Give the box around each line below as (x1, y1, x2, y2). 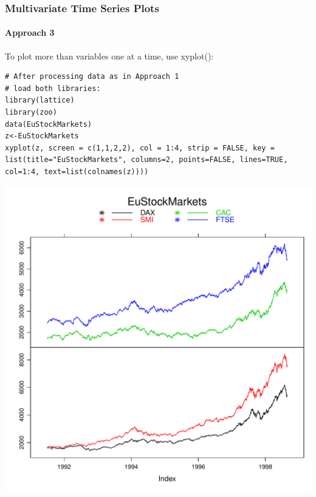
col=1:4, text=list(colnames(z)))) (5, 167, 149, 176)
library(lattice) (5, 96, 75, 105)
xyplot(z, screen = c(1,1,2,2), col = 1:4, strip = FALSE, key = (5, 143, 275, 152)
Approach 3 (5, 26, 55, 39)
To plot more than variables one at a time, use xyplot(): (5, 49, 214, 62)
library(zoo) (5, 108, 57, 117)
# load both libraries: (5, 84, 101, 93)
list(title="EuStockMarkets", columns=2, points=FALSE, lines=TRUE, (5, 155, 288, 164)
